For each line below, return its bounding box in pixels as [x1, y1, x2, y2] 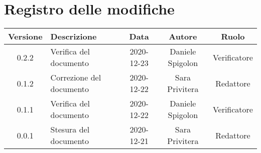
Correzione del [50, 71, 101, 83]
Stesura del [50, 123, 90, 135]
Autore [169, 30, 197, 42]
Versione [8, 30, 43, 42]
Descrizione [50, 30, 97, 42]
